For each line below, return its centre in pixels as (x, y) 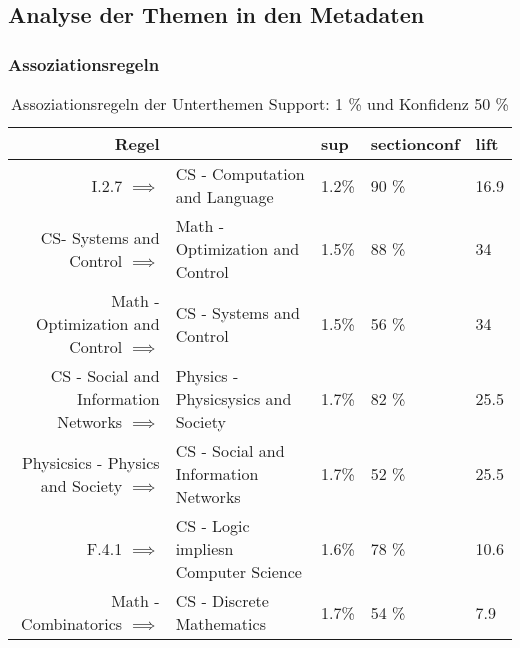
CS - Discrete (222, 600)
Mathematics (220, 623)
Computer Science (238, 571)
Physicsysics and (233, 398)
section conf (415, 143)
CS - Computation (240, 173)
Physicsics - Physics (90, 462)
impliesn (204, 548)
